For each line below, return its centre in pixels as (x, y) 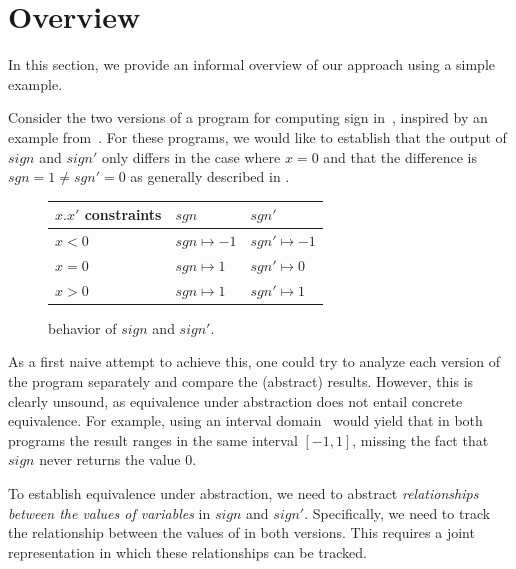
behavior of (82, 327)
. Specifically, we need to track (397, 512)
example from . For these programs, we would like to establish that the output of (257, 136)
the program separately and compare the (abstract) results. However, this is (241, 381)
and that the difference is (400, 156)
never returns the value (110, 459)
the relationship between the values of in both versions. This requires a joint (241, 532)
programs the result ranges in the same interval (153, 439)
